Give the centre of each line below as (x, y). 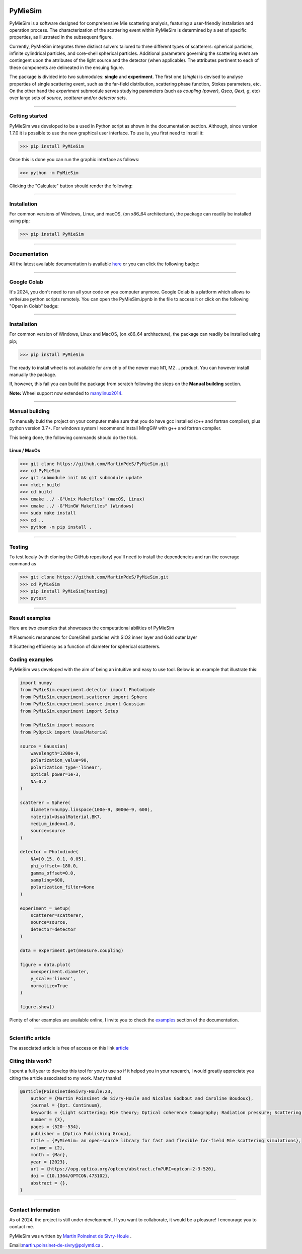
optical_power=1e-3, (56, 774)
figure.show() (37, 1007)
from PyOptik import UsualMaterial (64, 732)
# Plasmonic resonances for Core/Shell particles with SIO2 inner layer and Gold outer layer (103, 637)
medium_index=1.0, (53, 824)
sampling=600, (48, 880)
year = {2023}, (49, 1162)
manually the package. (33, 375)
